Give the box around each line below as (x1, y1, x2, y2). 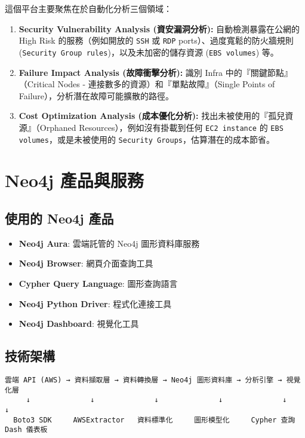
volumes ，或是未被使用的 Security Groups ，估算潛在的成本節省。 (19, 133, 275, 145)
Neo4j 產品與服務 (5, 168, 144, 192)
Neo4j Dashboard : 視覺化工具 (19, 317, 139, 330)
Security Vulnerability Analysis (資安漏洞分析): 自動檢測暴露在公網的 (19, 22, 300, 35)
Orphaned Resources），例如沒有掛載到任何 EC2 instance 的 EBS (39, 121, 284, 133)
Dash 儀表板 (5, 425, 48, 434)
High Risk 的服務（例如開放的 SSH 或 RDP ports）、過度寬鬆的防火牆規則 (19, 34, 294, 47)
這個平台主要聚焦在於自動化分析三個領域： (5, 2, 172, 14)
